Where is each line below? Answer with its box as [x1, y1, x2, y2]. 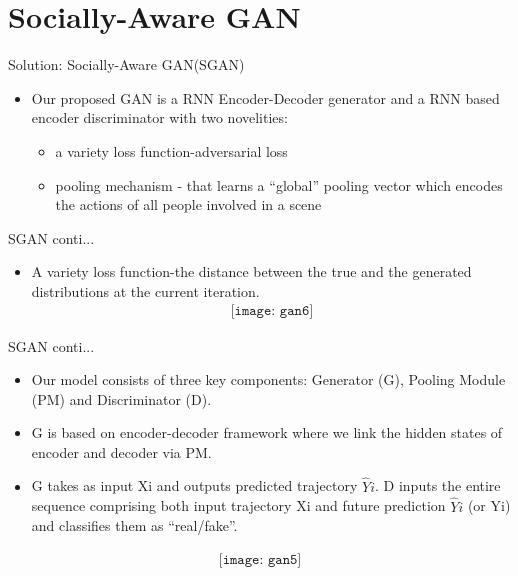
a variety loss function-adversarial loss [55, 140, 288, 161]
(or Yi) [467, 495, 511, 516]
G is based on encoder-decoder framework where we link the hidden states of [31, 422, 503, 443]
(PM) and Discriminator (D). [31, 388, 212, 409]
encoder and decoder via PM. [31, 441, 212, 462]
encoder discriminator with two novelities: [31, 107, 288, 128]
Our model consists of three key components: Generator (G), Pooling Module [31, 369, 506, 390]
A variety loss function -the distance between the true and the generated [31, 261, 472, 282]
